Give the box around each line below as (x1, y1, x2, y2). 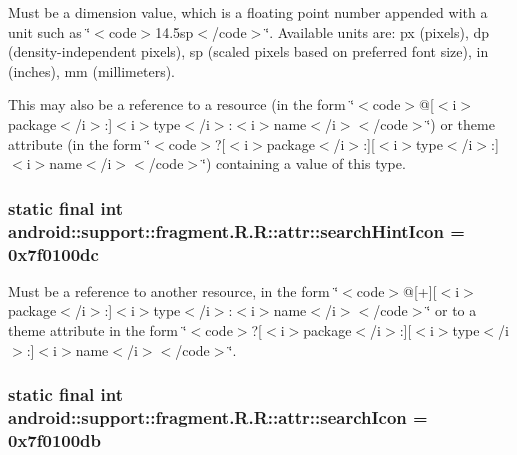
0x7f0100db (8, 427, 102, 452)
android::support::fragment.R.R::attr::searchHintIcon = (8, 218, 465, 243)
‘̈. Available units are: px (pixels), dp (265, 21, 490, 42)
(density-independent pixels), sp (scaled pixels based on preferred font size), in (8, 41, 489, 62)
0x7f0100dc (8, 241, 99, 266)
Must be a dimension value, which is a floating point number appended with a (8, 2, 488, 22)
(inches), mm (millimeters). (8, 60, 176, 81)
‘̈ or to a (426, 300, 477, 321)
